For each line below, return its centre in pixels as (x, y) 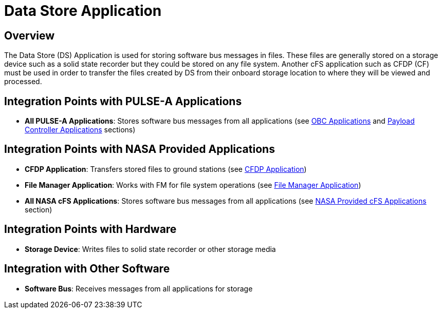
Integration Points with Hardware (90, 229)
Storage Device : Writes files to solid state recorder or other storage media (150, 249)
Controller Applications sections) (80, 130)
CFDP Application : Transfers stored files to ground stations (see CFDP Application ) (166, 169)
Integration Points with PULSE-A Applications (123, 101)
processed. (23, 82)
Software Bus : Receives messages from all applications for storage (139, 288)
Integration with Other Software (87, 269)
